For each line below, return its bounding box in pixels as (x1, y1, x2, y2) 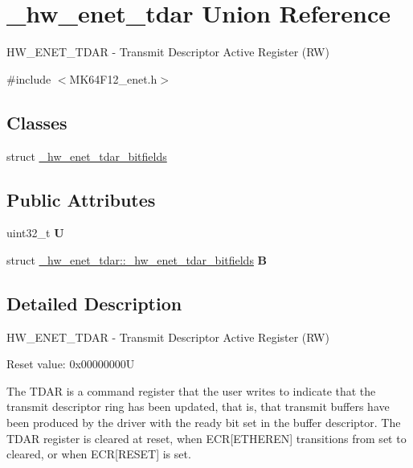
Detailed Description (6, 290, 182, 315)
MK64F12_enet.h (69, 70, 157, 87)
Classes (6, 109, 67, 134)
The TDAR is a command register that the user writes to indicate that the (6, 382, 376, 399)
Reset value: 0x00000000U (6, 355, 135, 372)
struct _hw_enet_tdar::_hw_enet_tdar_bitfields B (6, 251, 268, 268)
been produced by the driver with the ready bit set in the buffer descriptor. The (6, 414, 401, 431)
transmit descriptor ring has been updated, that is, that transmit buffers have (6, 398, 390, 415)
